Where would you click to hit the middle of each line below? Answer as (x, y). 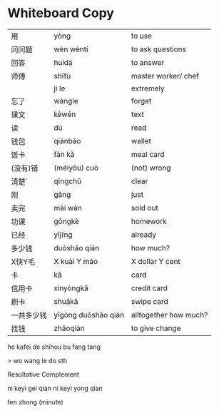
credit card (149, 288)
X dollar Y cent (156, 261)
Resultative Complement (44, 374)
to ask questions (159, 49)
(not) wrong (151, 168)
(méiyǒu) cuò (76, 168)
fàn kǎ (64, 154)
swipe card (150, 301)
